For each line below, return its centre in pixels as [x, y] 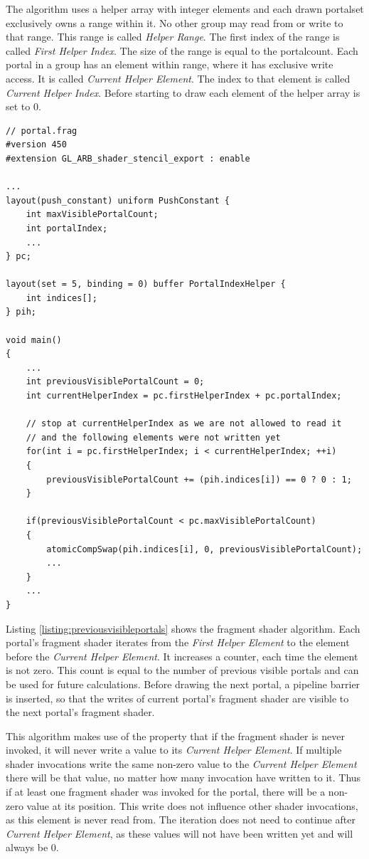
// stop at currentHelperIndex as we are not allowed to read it [184, 424]
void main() [34, 340]
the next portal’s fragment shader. [80, 712]
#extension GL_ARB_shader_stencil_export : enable [128, 158]
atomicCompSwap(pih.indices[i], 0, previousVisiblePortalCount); [204, 549]
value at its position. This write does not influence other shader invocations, [192, 805]
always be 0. [32, 847]
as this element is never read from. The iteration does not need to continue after [181, 820]
